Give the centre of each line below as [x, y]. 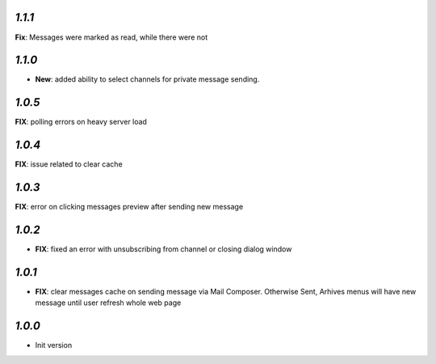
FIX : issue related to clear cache [69, 164]
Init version [54, 345]
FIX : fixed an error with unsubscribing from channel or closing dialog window [163, 249]
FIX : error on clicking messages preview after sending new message [129, 207]
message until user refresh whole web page [108, 303]
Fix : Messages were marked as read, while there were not [111, 37]
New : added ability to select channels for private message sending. [147, 79]
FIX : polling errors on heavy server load [81, 122]
